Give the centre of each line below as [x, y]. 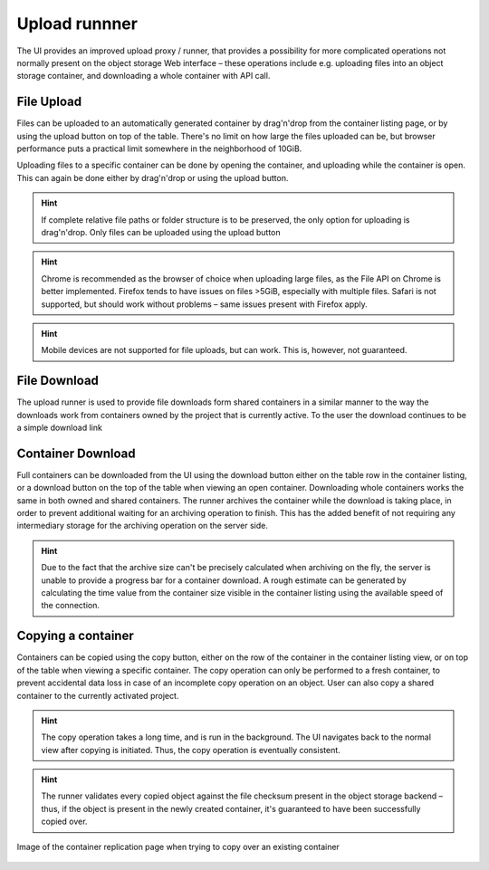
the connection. [70, 606]
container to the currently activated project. [98, 695]
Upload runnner [77, 24]
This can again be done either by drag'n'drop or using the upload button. [153, 177]
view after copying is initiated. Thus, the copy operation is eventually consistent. [191, 750]
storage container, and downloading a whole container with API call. [144, 76]
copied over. [64, 822]
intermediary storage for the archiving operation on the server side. [143, 526]
